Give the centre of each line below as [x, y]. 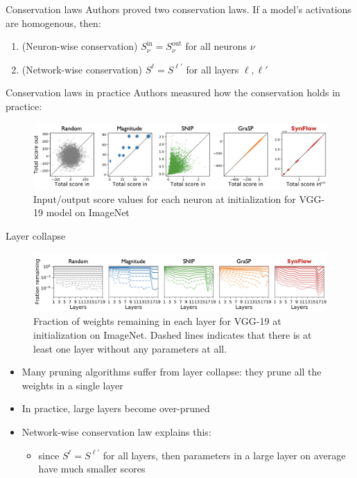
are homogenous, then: [53, 23]
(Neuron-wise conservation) [80, 46]
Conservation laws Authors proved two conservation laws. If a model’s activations [178, 9]
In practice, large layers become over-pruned [116, 408]
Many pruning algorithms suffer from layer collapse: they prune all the [172, 372]
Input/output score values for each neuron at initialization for [165, 198]
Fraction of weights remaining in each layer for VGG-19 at [157, 321]
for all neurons [216, 46]
